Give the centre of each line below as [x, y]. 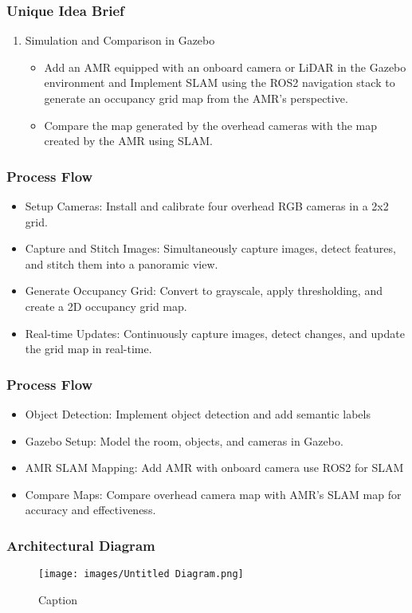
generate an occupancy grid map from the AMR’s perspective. [196, 98]
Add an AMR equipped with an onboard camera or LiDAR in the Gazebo [225, 67]
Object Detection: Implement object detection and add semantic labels [198, 413]
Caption [58, 599]
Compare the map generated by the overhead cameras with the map [211, 125]
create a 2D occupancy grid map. [106, 306]
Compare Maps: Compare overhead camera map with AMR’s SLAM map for [213, 494]
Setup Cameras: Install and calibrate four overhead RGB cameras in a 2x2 [207, 206]
